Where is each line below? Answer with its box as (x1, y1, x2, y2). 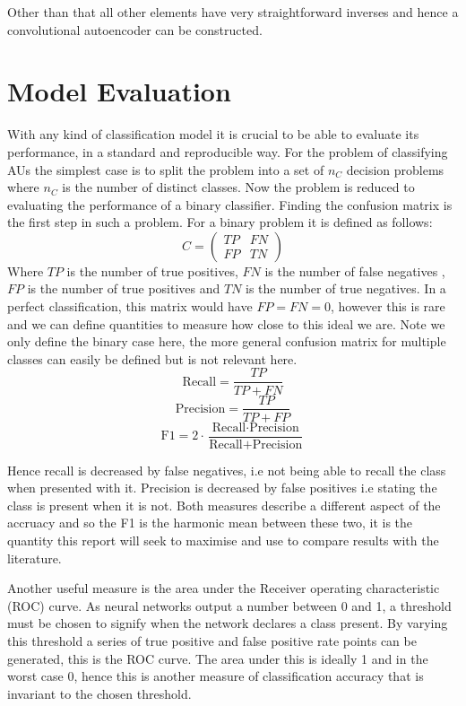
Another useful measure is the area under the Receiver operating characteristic (7, 579, 440, 597)
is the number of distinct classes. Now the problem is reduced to (62, 178, 415, 196)
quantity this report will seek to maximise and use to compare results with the (7, 531, 439, 549)
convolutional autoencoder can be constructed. (7, 20, 263, 39)
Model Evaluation (7, 73, 231, 109)
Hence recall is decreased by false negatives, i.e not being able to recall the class (7, 460, 446, 479)
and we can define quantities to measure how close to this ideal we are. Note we (7, 314, 445, 333)
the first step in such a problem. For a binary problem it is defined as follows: (7, 213, 433, 231)
